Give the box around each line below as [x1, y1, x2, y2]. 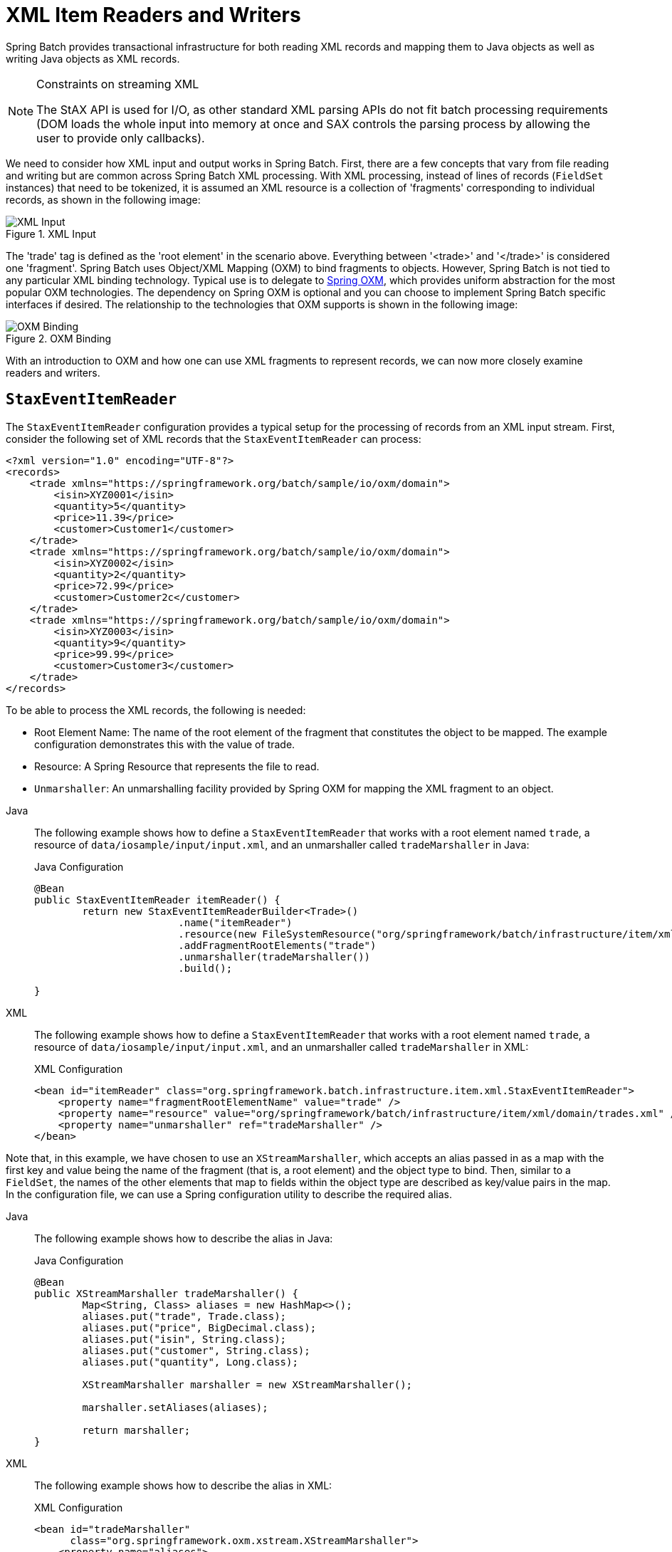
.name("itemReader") [178, 916, 293, 928]
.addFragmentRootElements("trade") [178, 939, 377, 951]
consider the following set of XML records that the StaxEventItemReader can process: [6, 432, 421, 445]
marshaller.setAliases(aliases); [82, 1401, 268, 1413]
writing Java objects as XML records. [6, 52, 180, 65]
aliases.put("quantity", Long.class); [82, 1356, 298, 1368]
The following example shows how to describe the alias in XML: [34, 1479, 332, 1491]
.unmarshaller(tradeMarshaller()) [178, 950, 371, 963]
